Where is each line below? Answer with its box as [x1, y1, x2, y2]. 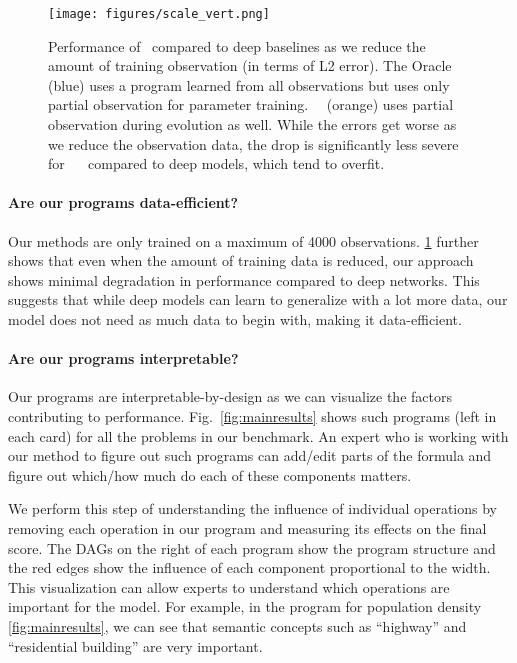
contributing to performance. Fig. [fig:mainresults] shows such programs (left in [8, 405, 497, 426]
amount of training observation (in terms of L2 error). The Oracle [48, 55, 452, 76]
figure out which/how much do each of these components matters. [8, 464, 412, 485]
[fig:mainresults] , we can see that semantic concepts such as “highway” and [8, 615, 467, 636]
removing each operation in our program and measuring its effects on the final [8, 517, 487, 538]
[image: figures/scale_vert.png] [48, 7, 270, 21]
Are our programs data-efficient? [8, 192, 239, 213]
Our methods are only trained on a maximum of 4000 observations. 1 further [8, 230, 479, 251]
